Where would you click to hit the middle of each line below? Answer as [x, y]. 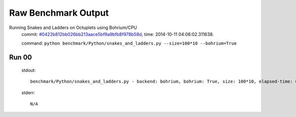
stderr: [28, 92]
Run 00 [20, 57]
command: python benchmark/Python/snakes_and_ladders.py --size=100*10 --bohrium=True [129, 43]
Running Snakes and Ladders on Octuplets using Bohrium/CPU [73, 28]
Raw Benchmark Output [59, 13]
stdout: [29, 70]
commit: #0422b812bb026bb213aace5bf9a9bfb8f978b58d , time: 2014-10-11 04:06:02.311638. [118, 34]
